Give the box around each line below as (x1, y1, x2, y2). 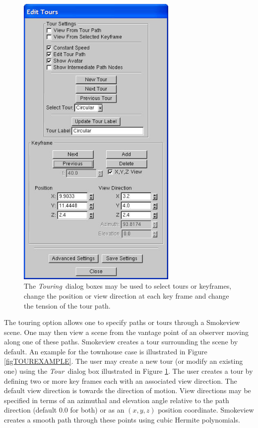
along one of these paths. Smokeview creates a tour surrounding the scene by (4, 336, 238, 347)
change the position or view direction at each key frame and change (24, 290, 229, 301)
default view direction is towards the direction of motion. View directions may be (4, 385, 251, 396)
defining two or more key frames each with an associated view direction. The (4, 375, 237, 386)
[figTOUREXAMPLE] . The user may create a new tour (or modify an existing (4, 356, 243, 366)
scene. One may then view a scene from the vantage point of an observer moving (4, 326, 249, 337)
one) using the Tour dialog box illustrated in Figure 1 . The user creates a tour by (4, 366, 253, 376)
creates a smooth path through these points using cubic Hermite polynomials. (4, 415, 240, 425)
